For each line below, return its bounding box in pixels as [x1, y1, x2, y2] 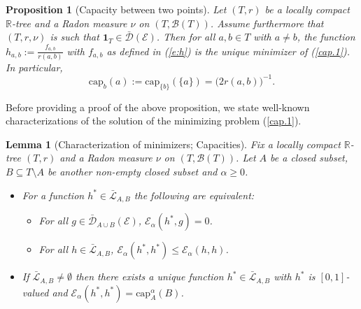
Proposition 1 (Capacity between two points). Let [6, 2, 227, 16]
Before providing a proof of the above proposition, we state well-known [6, 99, 310, 114]
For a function [22, 187, 85, 202]
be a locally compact [264, 2, 350, 16]
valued [22, 285, 49, 299]
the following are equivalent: [134, 187, 255, 202]
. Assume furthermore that [210, 15, 324, 30]
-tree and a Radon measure [11, 15, 127, 30]
